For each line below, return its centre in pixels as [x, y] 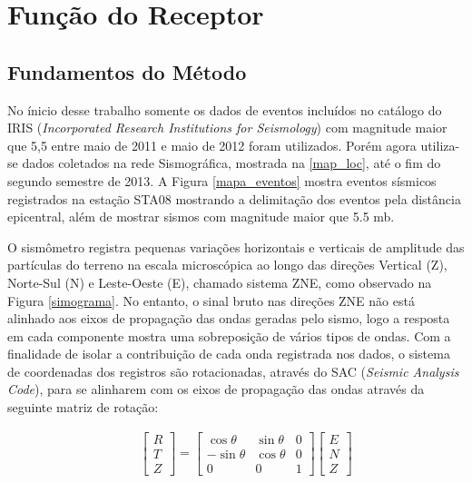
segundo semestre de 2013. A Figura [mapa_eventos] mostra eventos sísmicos [222, 180]
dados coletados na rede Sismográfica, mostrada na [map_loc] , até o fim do [231, 163]
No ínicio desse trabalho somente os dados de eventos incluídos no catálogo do [225, 109]
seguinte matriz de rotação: [83, 407]
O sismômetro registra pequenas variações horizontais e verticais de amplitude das [236, 246]
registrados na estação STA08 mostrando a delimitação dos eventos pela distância [234, 198]
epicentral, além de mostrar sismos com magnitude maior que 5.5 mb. [201, 217]
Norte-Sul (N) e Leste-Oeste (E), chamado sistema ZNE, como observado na [220, 282]
